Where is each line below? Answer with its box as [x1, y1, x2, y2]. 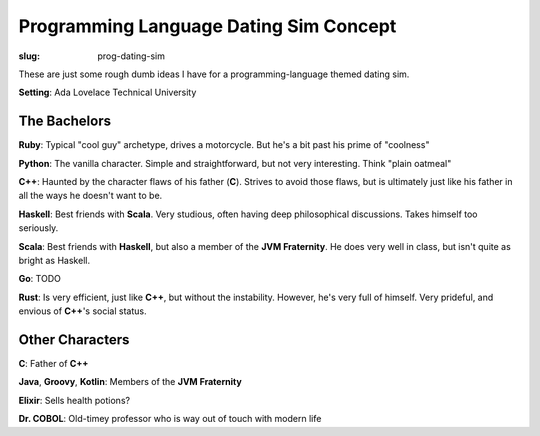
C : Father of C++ [18, 358, 89, 370]
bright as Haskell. [18, 254, 90, 266]
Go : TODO [18, 273, 62, 285]
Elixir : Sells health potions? [18, 394, 130, 406]
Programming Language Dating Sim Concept [18, 15, 397, 37]
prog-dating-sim [97, 50, 165, 62]
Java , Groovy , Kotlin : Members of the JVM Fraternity [18, 376, 242, 388]
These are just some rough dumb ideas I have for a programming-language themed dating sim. [18, 68, 410, 80]
